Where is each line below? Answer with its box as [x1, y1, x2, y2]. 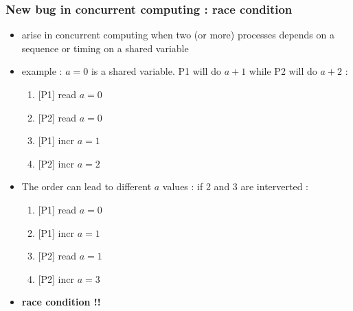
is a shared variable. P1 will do [91, 64, 221, 78]
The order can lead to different [21, 179, 152, 194]
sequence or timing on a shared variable [21, 41, 189, 55]
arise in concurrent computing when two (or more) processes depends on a [21, 27, 334, 42]
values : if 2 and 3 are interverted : [162, 179, 308, 194]
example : [21, 64, 62, 78]
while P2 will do [249, 64, 317, 78]
